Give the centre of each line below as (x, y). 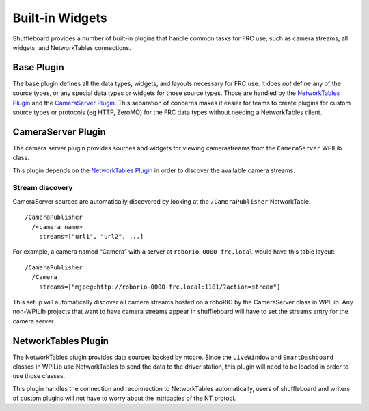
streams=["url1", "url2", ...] (91, 237)
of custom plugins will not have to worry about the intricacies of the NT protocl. (124, 398)
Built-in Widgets (60, 18)
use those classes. (39, 376)
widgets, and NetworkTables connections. (72, 47)
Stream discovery (43, 188)
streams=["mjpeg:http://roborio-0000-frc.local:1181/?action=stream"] (160, 287)
